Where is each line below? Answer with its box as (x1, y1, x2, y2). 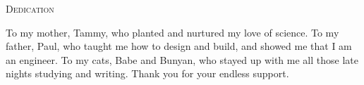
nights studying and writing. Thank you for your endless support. (6, 66, 289, 81)
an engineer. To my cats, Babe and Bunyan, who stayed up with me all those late (6, 52, 358, 67)
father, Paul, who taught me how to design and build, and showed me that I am (6, 39, 352, 53)
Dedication (6, 1, 54, 15)
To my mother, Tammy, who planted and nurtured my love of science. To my (6, 25, 339, 39)
